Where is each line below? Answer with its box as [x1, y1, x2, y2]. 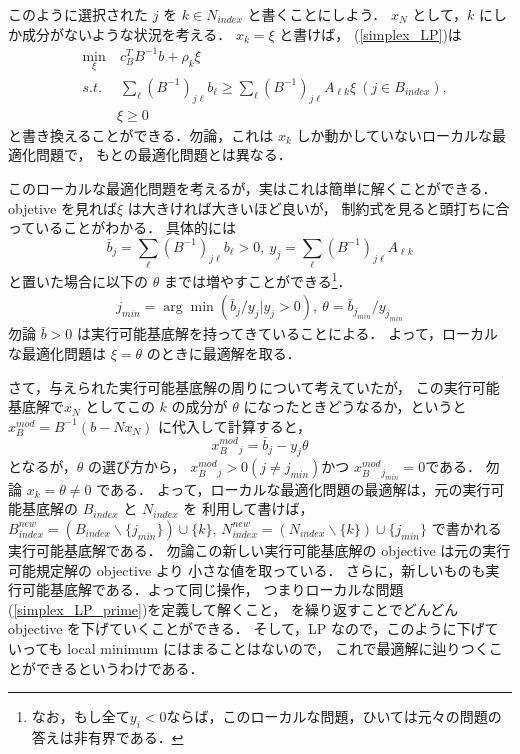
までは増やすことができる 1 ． [163, 268, 352, 291]
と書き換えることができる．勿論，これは [8, 124, 274, 145]
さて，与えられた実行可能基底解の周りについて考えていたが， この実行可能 [8, 376, 500, 397]
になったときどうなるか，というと [243, 396, 467, 417]
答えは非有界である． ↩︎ [31, 726, 184, 747]
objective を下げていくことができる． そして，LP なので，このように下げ [8, 618, 485, 639]
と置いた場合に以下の [8, 270, 148, 291]
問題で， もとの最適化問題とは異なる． [35, 144, 292, 165]
